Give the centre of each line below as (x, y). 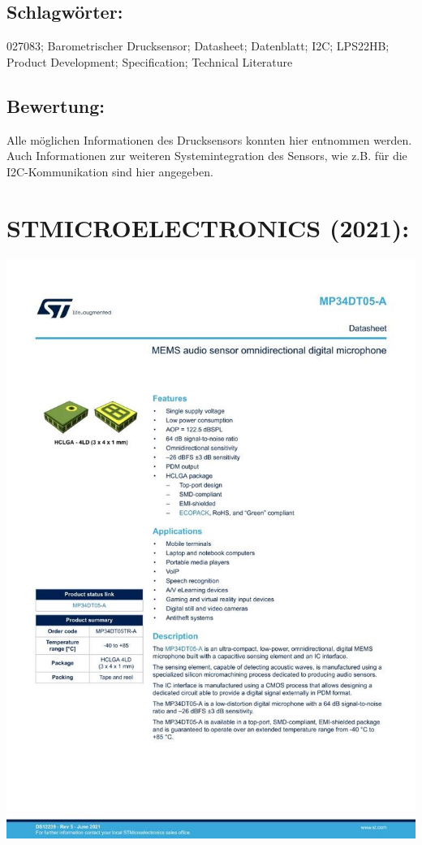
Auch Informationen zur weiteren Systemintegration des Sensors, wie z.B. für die (207, 156)
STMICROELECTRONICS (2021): (208, 227)
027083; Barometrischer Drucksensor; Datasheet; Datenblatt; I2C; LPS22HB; (198, 46)
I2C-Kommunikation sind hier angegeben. (110, 171)
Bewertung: (56, 105)
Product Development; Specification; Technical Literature (150, 61)
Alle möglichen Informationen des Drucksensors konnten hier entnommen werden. (209, 139)
